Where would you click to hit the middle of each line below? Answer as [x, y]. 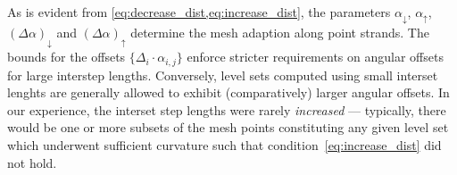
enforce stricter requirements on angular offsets [315, 57]
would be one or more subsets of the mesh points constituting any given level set [228, 127]
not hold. [32, 162]
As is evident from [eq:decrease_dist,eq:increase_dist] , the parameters [199, 12]
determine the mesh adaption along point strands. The [280, 33]
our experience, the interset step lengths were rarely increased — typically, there [227, 109]
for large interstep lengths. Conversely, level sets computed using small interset [223, 75]
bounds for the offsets [66, 57]
